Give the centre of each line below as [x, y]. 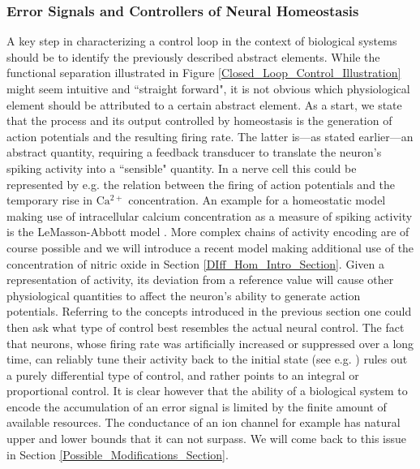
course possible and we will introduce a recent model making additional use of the [210, 247]
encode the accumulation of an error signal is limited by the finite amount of [197, 406]
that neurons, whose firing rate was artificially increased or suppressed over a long [210, 343]
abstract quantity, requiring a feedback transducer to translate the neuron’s [194, 152]
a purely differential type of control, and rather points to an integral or [183, 374]
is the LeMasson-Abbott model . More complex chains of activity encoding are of [208, 232]
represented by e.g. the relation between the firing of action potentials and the [201, 184]
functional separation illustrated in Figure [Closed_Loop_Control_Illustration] [204, 73]
